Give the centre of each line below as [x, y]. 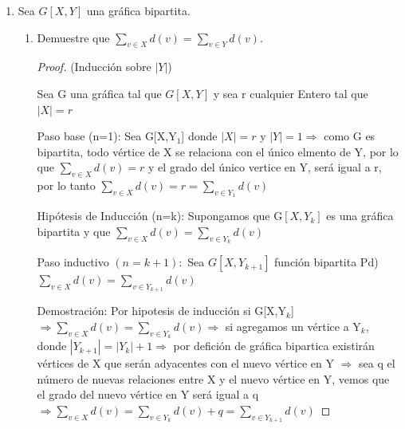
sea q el [377, 363]
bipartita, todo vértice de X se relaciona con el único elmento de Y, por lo [218, 151]
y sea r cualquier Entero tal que [291, 93]
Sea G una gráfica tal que [99, 93]
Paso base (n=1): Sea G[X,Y [107, 136]
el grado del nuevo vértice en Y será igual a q [148, 394]
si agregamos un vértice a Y [293, 326]
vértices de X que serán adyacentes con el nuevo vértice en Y [186, 363]
